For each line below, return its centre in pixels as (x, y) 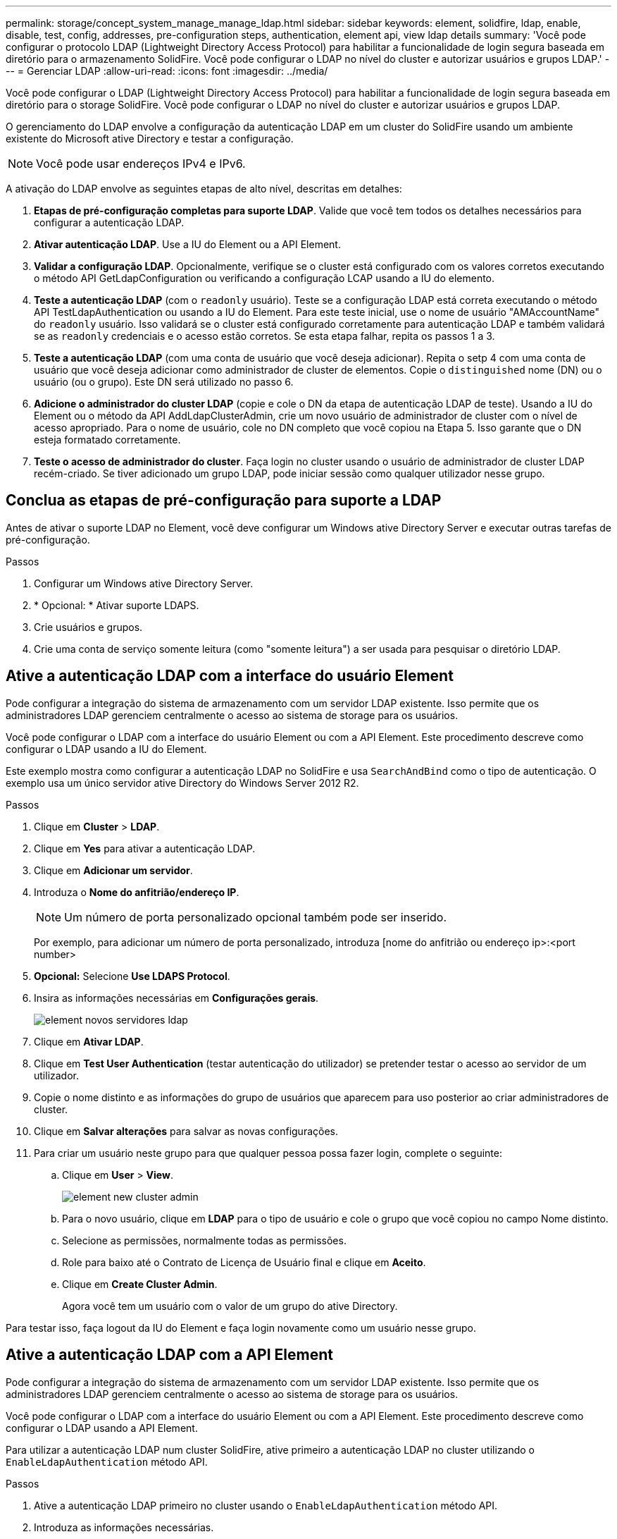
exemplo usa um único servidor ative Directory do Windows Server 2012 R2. (182, 783)
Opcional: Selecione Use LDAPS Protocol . (132, 976)
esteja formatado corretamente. (107, 440)
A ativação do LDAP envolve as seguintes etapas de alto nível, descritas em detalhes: (204, 189)
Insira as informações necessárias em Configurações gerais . (176, 998)
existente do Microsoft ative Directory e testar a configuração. (150, 139)
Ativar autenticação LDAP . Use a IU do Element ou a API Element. (187, 244)
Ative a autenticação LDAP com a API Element (169, 1355)
